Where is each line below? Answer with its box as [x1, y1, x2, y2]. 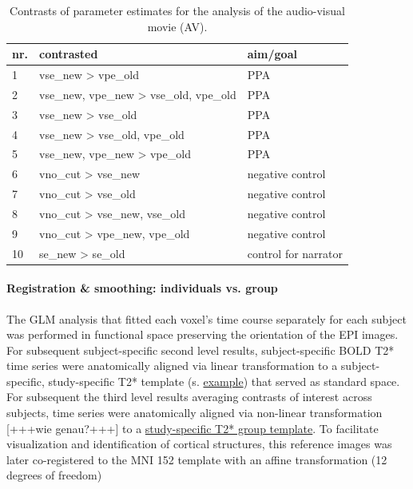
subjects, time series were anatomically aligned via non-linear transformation [6, 404, 383, 421]
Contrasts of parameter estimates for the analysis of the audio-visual [10, 2, 345, 18]
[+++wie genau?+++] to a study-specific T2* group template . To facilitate [6, 419, 379, 436]
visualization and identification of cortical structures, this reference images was [6, 435, 392, 452]
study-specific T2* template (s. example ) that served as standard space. [48, 372, 400, 389]
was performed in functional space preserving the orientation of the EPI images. [6, 326, 399, 343]
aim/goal [247, 46, 297, 62]
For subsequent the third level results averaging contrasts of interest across [6, 388, 372, 405]
